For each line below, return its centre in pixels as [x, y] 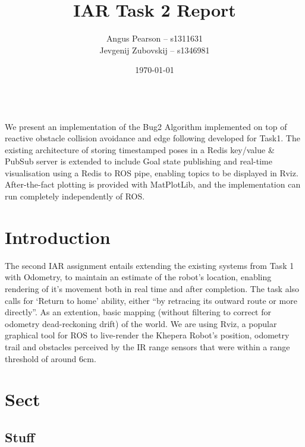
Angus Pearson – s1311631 [155, 38]
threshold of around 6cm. [51, 358]
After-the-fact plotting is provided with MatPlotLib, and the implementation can [153, 184]
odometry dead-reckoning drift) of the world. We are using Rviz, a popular [141, 323]
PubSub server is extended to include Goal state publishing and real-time [139, 161]
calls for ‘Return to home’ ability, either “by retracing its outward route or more [151, 300]
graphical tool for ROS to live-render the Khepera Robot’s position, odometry [147, 335]
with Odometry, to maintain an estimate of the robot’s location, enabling [138, 277]
